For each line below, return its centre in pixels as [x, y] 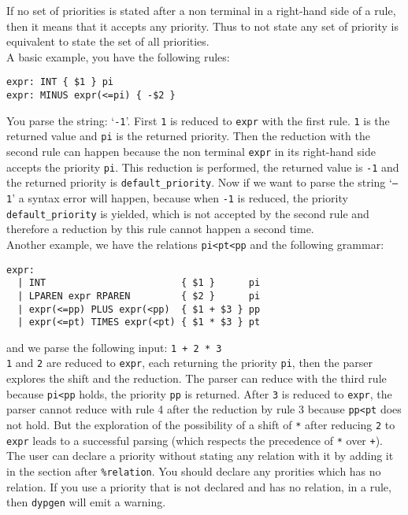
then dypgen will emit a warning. [86, 502]
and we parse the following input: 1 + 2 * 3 [114, 347]
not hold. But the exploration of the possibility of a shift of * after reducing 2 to [201, 425]
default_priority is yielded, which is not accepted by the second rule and [188, 213]
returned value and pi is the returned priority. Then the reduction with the [188, 136]
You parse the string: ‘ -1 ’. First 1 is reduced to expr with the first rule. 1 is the [198, 120]
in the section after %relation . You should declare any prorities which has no [194, 471]
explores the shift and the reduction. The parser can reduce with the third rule [197, 378]
